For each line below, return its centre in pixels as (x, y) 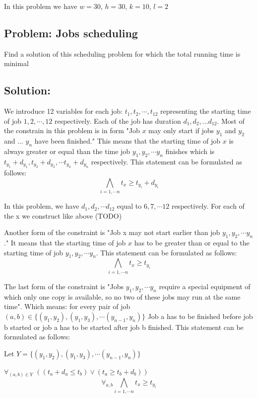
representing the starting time (206, 111)
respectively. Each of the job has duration (118, 120)
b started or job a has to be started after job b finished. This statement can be (124, 327)
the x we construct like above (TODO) (63, 215)
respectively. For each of (208, 206)
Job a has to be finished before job (200, 316)
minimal (16, 63)
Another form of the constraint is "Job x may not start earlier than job (112, 232)
